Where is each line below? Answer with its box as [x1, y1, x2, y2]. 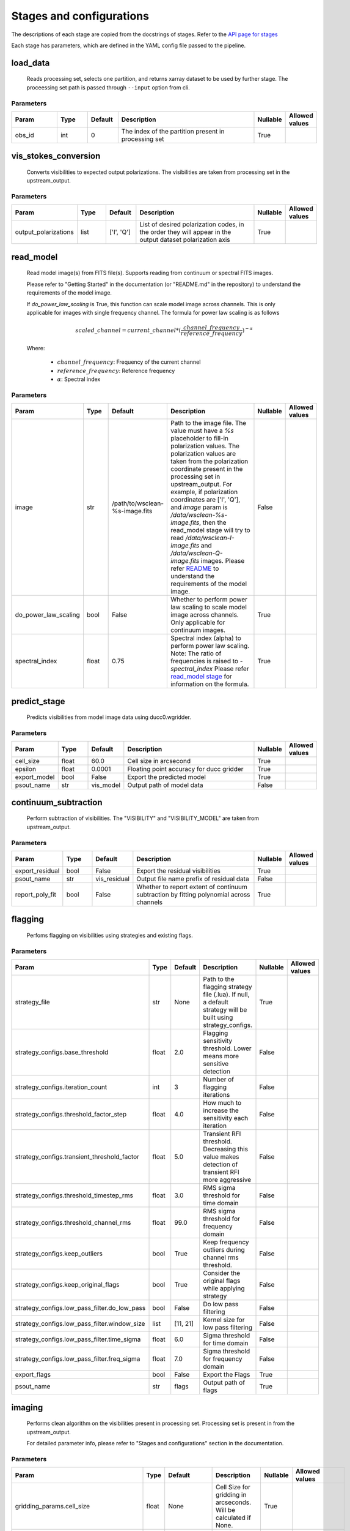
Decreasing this [203, 1145, 249, 1154]
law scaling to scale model [170, 603, 247, 612]
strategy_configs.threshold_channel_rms [15, 1219, 131, 1227]
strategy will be [203, 1006, 247, 1014]
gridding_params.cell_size [15, 1502, 90, 1511]
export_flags [15, 1371, 51, 1379]
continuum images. [170, 626, 226, 634]
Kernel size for [203, 1315, 245, 1324]
